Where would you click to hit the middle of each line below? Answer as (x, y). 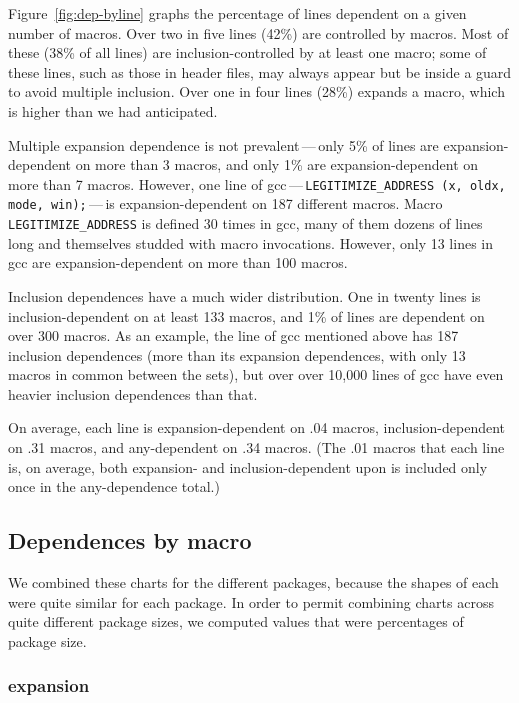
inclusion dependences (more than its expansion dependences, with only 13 (237, 354)
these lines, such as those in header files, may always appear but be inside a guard (260, 71)
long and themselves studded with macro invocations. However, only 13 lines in (250, 242)
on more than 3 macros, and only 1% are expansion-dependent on (277, 164)
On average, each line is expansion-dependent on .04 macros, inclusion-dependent (256, 427)
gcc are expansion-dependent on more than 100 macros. (178, 262)
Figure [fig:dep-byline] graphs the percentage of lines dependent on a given (237, 13)
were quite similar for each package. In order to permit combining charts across (251, 601)
